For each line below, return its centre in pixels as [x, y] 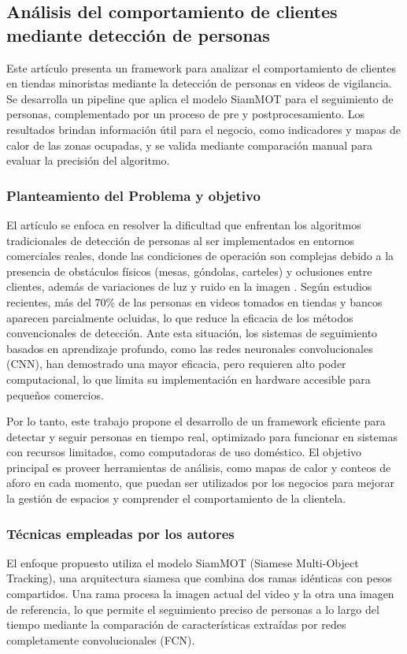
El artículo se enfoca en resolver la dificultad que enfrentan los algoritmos [184, 224]
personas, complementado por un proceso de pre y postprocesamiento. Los [186, 114]
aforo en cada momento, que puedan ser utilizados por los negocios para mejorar [200, 483]
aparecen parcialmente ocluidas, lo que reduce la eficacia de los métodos [180, 317]
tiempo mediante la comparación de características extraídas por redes [176, 624]
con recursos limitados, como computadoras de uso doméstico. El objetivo [184, 452]
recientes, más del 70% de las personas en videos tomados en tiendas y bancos [194, 301]
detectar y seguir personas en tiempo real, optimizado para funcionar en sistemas [202, 436]
